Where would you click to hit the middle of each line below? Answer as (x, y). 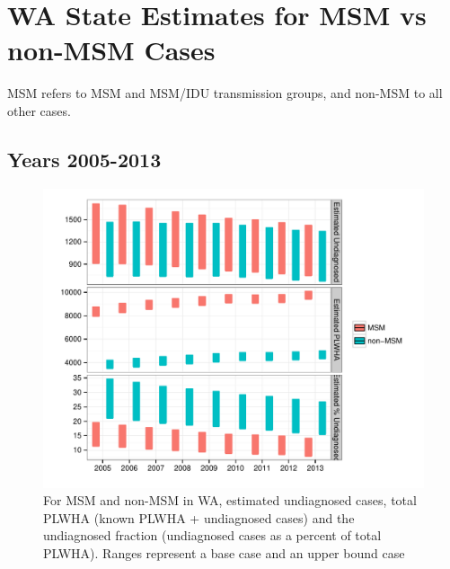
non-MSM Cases (111, 50)
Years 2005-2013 (84, 159)
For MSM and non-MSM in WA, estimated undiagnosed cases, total (230, 500)
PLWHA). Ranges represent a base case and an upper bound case (224, 552)
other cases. (39, 110)
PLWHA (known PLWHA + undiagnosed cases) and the (199, 517)
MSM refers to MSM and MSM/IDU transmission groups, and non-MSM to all (225, 93)
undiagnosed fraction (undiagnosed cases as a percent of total (212, 535)
